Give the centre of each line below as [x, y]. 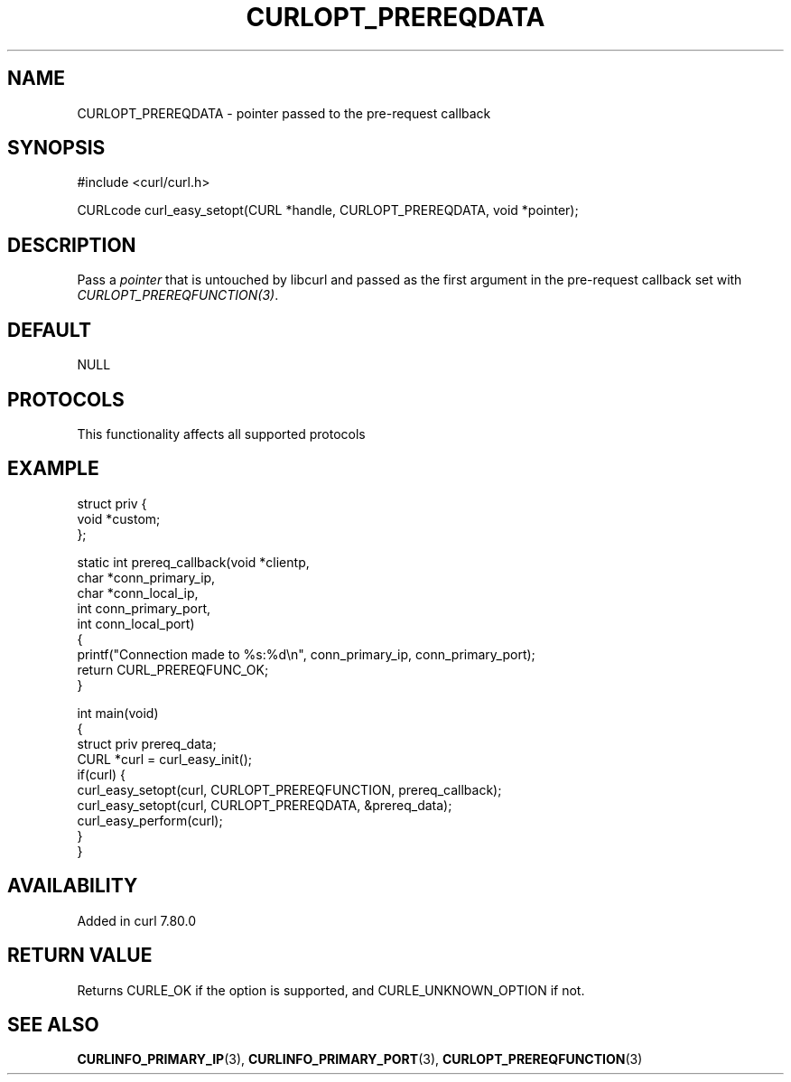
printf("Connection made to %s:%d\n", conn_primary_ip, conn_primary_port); [306, 654]
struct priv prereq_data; [147, 743]
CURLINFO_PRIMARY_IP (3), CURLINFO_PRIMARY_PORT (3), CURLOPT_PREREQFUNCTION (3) [360, 1059]
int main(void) [118, 713]
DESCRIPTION [72, 245]
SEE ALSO [53, 1024]
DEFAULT [49, 330]
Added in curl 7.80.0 [137, 920]
